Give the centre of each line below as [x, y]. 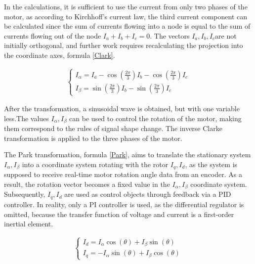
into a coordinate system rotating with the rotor [95, 164]
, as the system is [211, 164]
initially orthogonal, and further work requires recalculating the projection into [124, 45]
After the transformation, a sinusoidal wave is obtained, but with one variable [122, 109]
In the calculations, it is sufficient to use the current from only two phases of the [126, 6]
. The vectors [170, 35]
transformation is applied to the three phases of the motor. [93, 138]
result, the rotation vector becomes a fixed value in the [87, 184]
